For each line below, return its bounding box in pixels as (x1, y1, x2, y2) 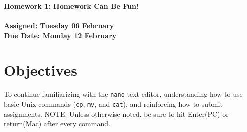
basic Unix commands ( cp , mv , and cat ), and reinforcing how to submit (4, 99, 223, 109)
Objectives (4, 59, 77, 80)
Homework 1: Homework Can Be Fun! (4, 1, 139, 11)
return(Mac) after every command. (4, 118, 110, 129)
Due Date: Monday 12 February (4, 30, 117, 40)
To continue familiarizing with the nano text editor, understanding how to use (4, 89, 243, 99)
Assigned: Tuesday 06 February (4, 20, 114, 31)
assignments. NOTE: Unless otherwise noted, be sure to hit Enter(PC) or (4, 108, 229, 119)
